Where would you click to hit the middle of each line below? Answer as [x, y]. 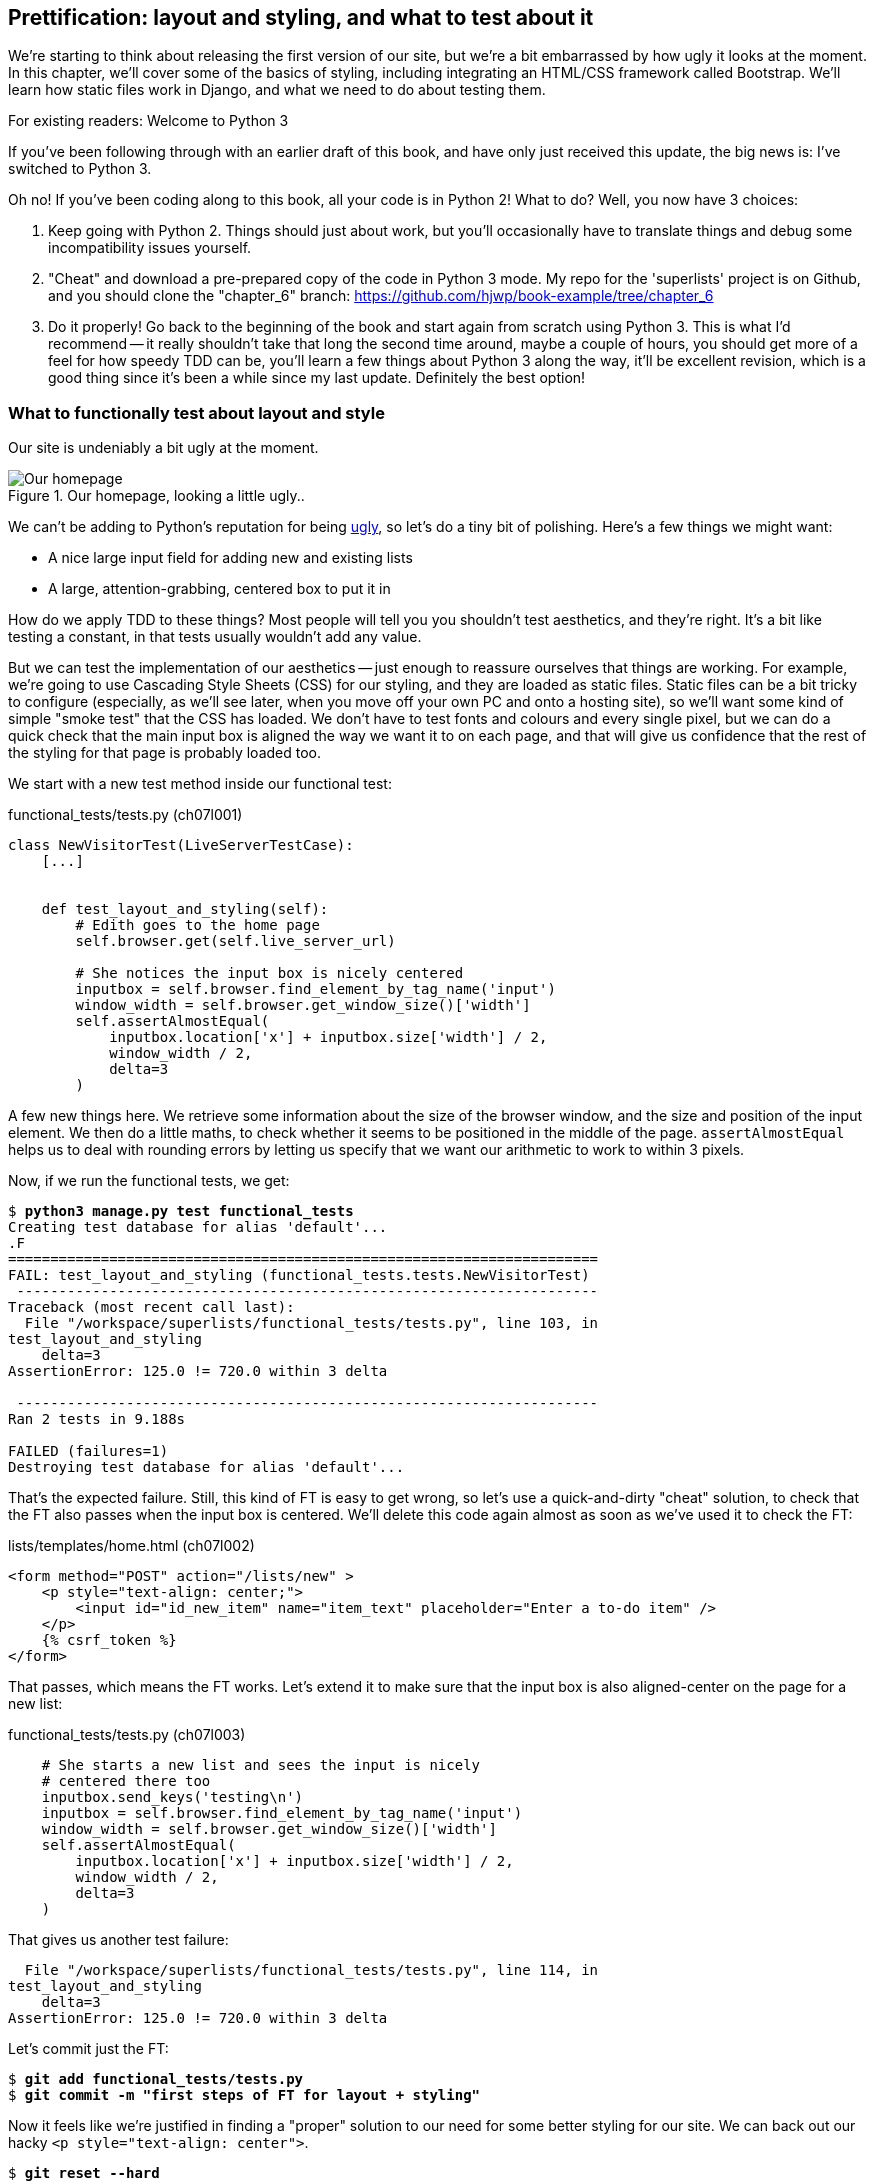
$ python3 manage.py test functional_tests [181, 1211]
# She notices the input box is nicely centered [269, 973]
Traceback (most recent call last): [151, 1307]
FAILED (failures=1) [88, 1451]
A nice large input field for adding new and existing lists [230, 558]
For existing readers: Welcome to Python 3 [148, 121]
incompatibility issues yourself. [150, 248]
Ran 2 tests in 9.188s [97, 1419]
